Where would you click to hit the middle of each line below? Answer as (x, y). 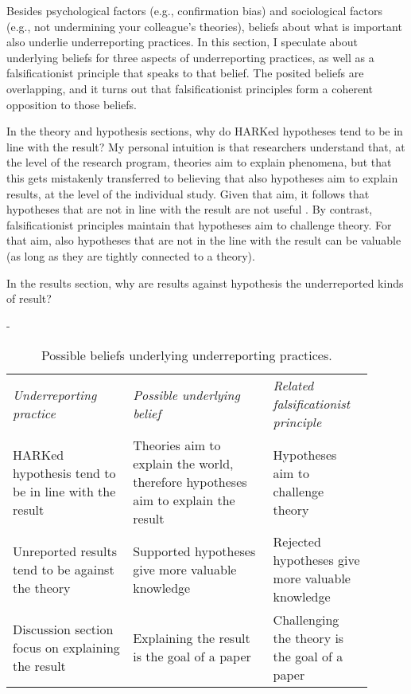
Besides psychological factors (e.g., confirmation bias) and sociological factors (194, 10)
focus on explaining (66, 647)
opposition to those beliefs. (72, 104)
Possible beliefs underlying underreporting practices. (186, 355)
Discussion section (63, 629)
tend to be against (64, 569)
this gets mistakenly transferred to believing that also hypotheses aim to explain (202, 177)
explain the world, (183, 464)
